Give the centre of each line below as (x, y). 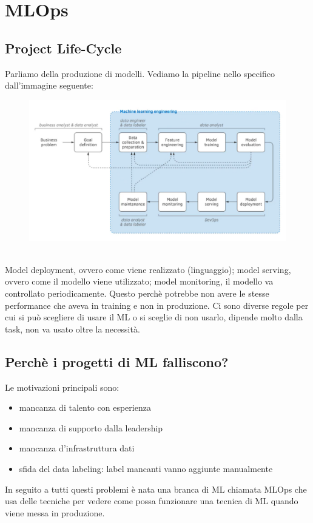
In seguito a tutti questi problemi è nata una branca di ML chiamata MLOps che (156, 489)
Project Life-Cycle (63, 48)
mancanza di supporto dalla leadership (91, 427)
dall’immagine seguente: (49, 85)
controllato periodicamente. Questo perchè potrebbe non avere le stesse (137, 293)
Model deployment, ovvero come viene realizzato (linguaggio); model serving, (148, 269)
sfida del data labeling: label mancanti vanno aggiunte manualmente (146, 468)
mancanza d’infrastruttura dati (77, 448)
